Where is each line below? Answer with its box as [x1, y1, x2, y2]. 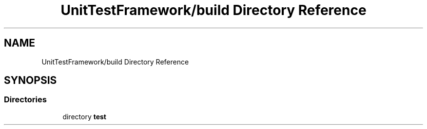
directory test [62, 112, 106, 121]
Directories [4, 95, 47, 105]
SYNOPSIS [4, 74, 57, 87]
